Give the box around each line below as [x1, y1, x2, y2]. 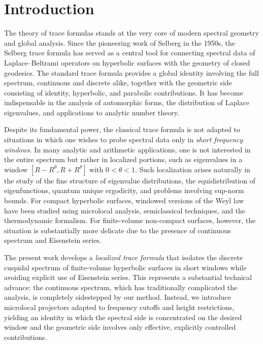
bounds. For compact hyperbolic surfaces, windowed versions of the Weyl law [4, 195, 244, 206]
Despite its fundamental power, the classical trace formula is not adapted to [4, 124, 241, 135]
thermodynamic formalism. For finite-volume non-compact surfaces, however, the [4, 215, 256, 226]
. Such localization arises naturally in [135, 164, 250, 174]
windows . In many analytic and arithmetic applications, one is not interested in [4, 144, 251, 154]
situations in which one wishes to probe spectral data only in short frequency [4, 134, 243, 145]
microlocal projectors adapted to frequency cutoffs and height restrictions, [4, 301, 235, 312]
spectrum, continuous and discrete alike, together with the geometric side [4, 77, 232, 88]
